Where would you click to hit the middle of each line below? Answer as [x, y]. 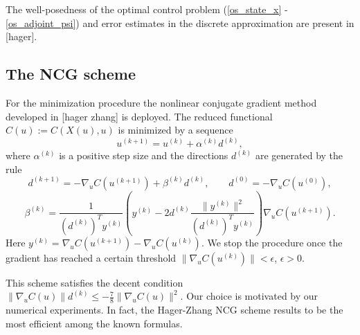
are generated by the [299, 155]
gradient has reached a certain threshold [91, 257]
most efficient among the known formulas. [94, 323]
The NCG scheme [71, 74]
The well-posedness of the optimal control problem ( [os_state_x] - [147, 9]
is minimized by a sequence [175, 130]
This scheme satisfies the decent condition [94, 282]
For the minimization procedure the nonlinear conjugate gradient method [161, 102]
